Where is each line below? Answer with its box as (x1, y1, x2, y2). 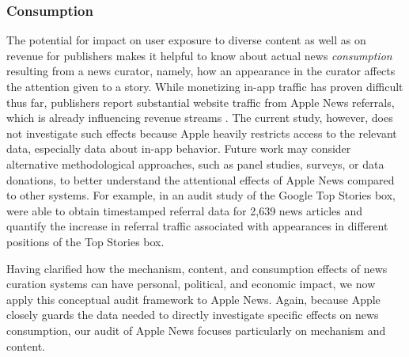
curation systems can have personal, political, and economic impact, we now (6, 275, 376, 292)
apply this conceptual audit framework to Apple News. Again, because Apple (6, 291, 381, 307)
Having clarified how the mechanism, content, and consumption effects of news (6, 260, 388, 276)
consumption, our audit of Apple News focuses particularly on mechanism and (6, 321, 386, 338)
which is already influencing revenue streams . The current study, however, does (6, 109, 393, 126)
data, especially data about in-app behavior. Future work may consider (6, 140, 351, 157)
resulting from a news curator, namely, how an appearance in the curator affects (6, 63, 396, 79)
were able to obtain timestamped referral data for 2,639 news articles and (6, 202, 363, 218)
